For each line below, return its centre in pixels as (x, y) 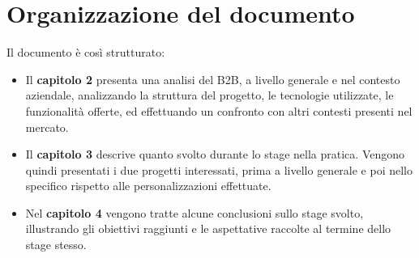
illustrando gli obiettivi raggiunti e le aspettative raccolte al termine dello (208, 228)
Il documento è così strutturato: (86, 52)
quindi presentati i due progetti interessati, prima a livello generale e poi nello (219, 169)
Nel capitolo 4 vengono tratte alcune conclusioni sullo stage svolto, (195, 212)
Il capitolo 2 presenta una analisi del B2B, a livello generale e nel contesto (213, 79)
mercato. (47, 127)
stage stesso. (56, 245)
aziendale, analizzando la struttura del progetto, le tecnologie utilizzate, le (209, 95)
